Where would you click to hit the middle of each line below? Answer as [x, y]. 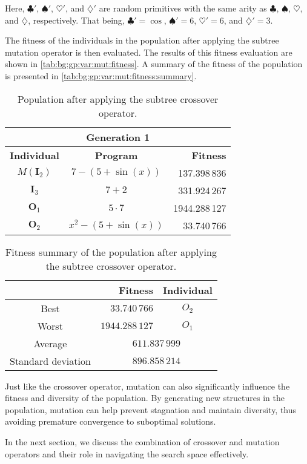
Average [50, 343]
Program [116, 155]
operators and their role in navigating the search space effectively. [127, 453]
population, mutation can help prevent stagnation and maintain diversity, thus [151, 409]
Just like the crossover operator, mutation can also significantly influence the [147, 386]
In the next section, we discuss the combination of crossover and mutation [142, 441]
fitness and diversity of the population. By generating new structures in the [145, 398]
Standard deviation [50, 361]
